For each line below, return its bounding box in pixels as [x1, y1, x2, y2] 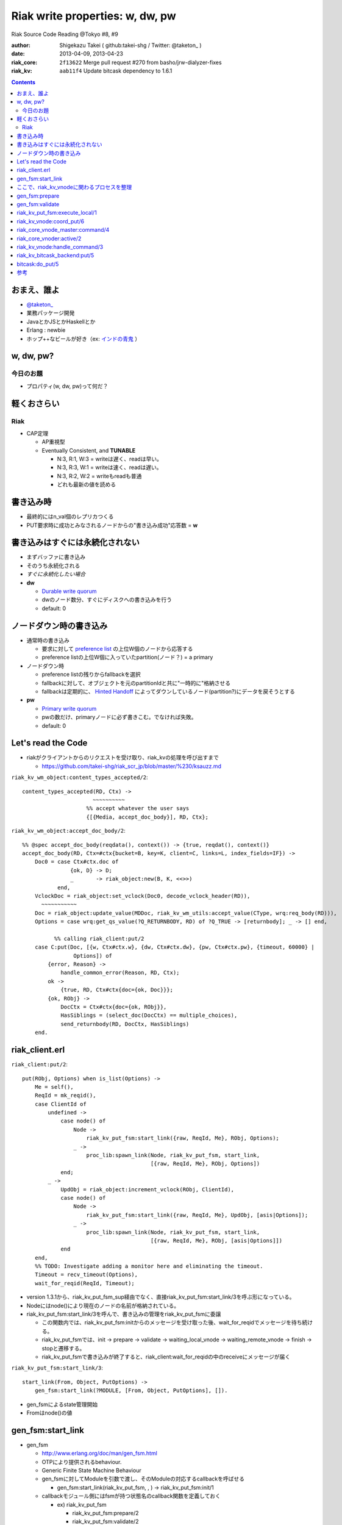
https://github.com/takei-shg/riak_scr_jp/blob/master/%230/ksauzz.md [41, 762, 222, 770]
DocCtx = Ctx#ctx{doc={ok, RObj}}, [60, 1003, 167, 1011]
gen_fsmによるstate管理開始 [26, 1401, 98, 1408]
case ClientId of [34, 1100, 87, 1107]
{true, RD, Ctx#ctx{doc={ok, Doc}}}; [60, 986, 174, 994]
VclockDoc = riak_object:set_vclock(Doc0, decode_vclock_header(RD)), [34, 892, 251, 899]
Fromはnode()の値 [26, 1409, 73, 1416]
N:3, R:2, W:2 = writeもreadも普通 [57, 472, 142, 479]
